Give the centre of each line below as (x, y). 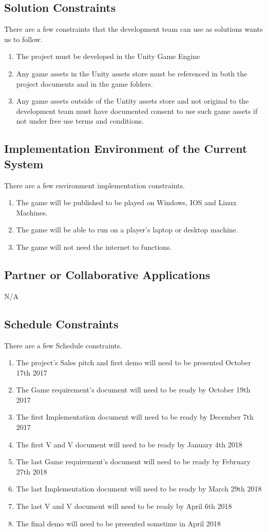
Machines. (32, 212)
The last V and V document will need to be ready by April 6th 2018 (124, 506)
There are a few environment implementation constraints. (94, 185)
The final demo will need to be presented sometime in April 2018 (118, 523)
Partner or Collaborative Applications (107, 274)
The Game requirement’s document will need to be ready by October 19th (133, 390)
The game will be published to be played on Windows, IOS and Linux (126, 202)
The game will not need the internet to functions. (94, 247)
